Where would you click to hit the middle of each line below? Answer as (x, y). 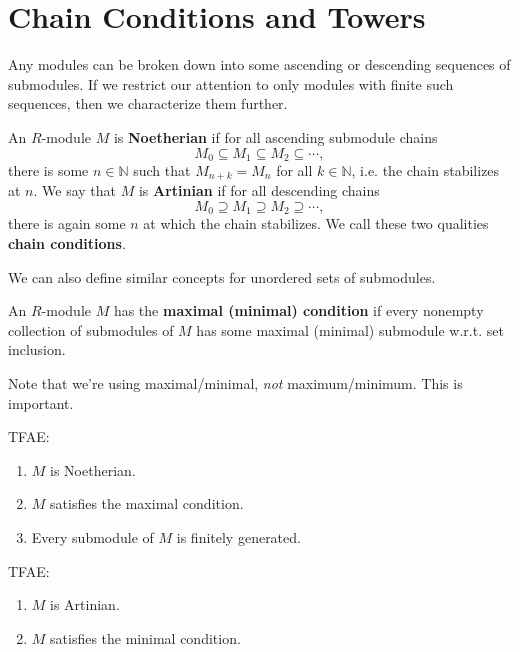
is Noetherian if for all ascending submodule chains (275, 136)
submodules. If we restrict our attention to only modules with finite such (231, 83)
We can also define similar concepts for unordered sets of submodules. (222, 276)
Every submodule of (92, 536)
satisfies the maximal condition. (147, 503)
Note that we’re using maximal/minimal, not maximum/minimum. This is (235, 383)
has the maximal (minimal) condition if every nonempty (298, 310)
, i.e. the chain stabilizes (425, 169)
